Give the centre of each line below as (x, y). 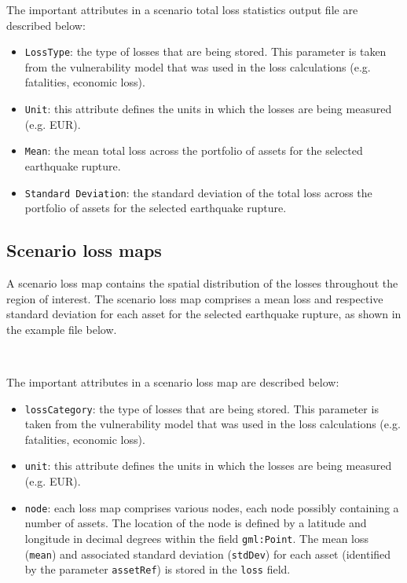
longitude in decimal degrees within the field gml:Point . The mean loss (197, 538)
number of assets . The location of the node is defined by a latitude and (196, 523)
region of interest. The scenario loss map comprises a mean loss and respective (195, 298)
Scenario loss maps (84, 250)
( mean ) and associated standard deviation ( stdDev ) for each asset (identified (208, 554)
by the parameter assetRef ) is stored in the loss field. (158, 569)
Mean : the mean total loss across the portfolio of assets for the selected (194, 150)
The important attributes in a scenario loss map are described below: (173, 381)
